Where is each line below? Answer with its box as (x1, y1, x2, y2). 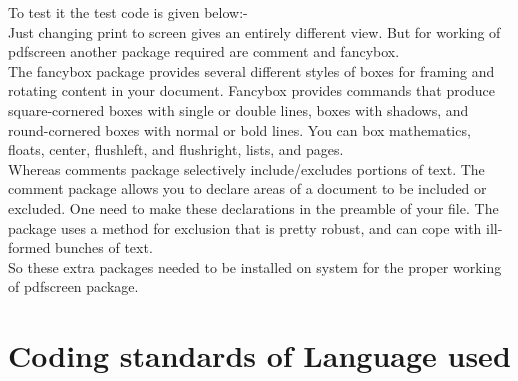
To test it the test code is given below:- (8, 2, 248, 22)
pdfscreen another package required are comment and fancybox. (8, 41, 400, 62)
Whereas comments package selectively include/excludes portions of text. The (8, 158, 485, 179)
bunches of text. (55, 237, 153, 258)
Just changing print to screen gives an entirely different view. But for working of (8, 21, 501, 42)
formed (8, 237, 51, 258)
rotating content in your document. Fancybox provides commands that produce (8, 80, 496, 101)
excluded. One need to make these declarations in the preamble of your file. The (8, 197, 499, 218)
